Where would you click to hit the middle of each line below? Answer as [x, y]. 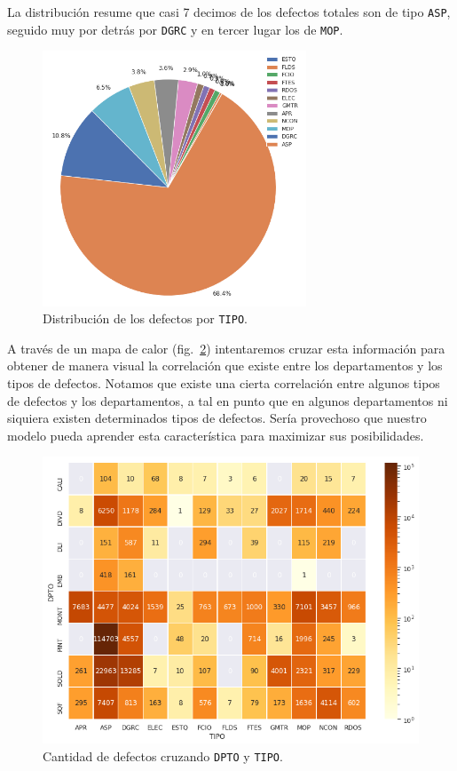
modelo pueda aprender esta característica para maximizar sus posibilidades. [216, 435]
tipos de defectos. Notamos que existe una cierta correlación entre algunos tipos [224, 383]
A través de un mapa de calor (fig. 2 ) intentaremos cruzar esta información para [226, 348]
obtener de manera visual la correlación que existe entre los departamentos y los [225, 366]
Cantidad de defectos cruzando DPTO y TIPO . [163, 755]
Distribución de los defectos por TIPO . [145, 318]
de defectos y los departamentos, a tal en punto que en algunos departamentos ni [228, 400]
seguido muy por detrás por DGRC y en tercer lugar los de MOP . [175, 29]
